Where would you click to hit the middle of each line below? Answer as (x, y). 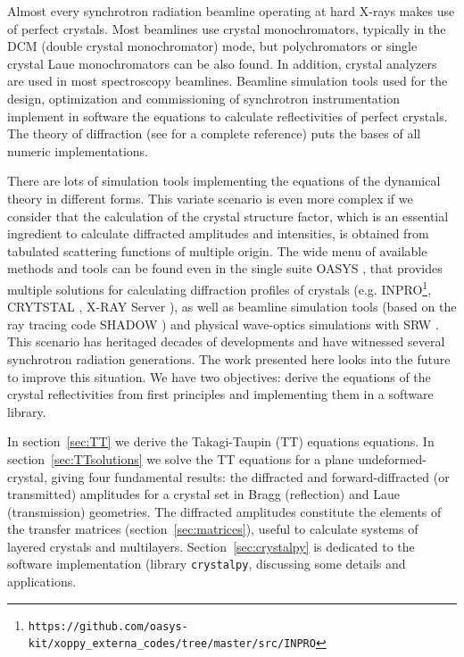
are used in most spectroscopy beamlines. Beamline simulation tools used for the (228, 81)
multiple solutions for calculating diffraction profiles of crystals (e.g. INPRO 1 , (220, 287)
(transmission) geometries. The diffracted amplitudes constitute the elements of (224, 511)
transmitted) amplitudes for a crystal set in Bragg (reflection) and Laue (203, 494)
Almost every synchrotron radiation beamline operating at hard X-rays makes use (231, 11)
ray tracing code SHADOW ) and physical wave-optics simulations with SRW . (223, 324)
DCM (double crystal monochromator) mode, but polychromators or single (212, 46)
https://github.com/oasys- (108, 626)
